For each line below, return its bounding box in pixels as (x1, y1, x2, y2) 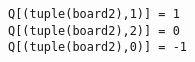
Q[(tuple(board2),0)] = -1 (8, 40, 187, 55)
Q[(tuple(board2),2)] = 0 (8, 23, 180, 38)
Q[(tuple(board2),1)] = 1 (8, 7, 180, 21)
